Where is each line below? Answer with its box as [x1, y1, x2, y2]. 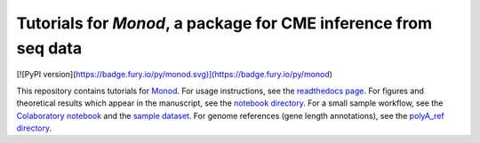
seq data [16, 38, 83, 58]
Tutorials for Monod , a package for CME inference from [16, 13, 433, 33]
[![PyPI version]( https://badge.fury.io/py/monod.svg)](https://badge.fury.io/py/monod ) [16, 69, 333, 80]
